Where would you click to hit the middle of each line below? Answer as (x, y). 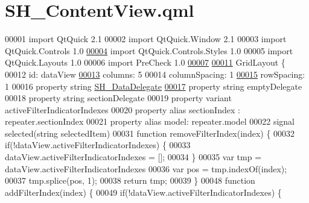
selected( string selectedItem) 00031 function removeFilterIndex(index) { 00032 (150, 133)
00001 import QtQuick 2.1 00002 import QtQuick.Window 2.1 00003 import (146, 39)
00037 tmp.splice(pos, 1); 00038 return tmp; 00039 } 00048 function (130, 180)
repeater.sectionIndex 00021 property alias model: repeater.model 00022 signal (150, 121)
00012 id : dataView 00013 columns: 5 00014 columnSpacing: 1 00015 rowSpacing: (155, 74)
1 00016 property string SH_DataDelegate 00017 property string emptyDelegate (154, 86)
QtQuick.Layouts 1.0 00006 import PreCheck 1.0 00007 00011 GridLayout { (145, 62)
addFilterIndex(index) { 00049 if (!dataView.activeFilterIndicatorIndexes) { (143, 192)
